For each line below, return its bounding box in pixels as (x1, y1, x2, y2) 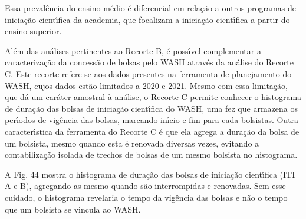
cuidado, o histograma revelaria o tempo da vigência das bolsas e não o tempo (5, 191, 288, 203)
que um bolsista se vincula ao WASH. (5, 203, 141, 215)
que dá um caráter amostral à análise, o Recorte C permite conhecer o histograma (5, 91, 302, 103)
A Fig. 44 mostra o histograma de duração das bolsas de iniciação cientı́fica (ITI (5, 168, 295, 180)
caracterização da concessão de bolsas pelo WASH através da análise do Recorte (5, 56, 294, 68)
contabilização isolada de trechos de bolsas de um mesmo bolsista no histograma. (5, 148, 298, 161)
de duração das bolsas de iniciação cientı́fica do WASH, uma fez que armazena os (5, 102, 298, 114)
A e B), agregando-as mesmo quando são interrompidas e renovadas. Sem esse (5, 180, 286, 192)
